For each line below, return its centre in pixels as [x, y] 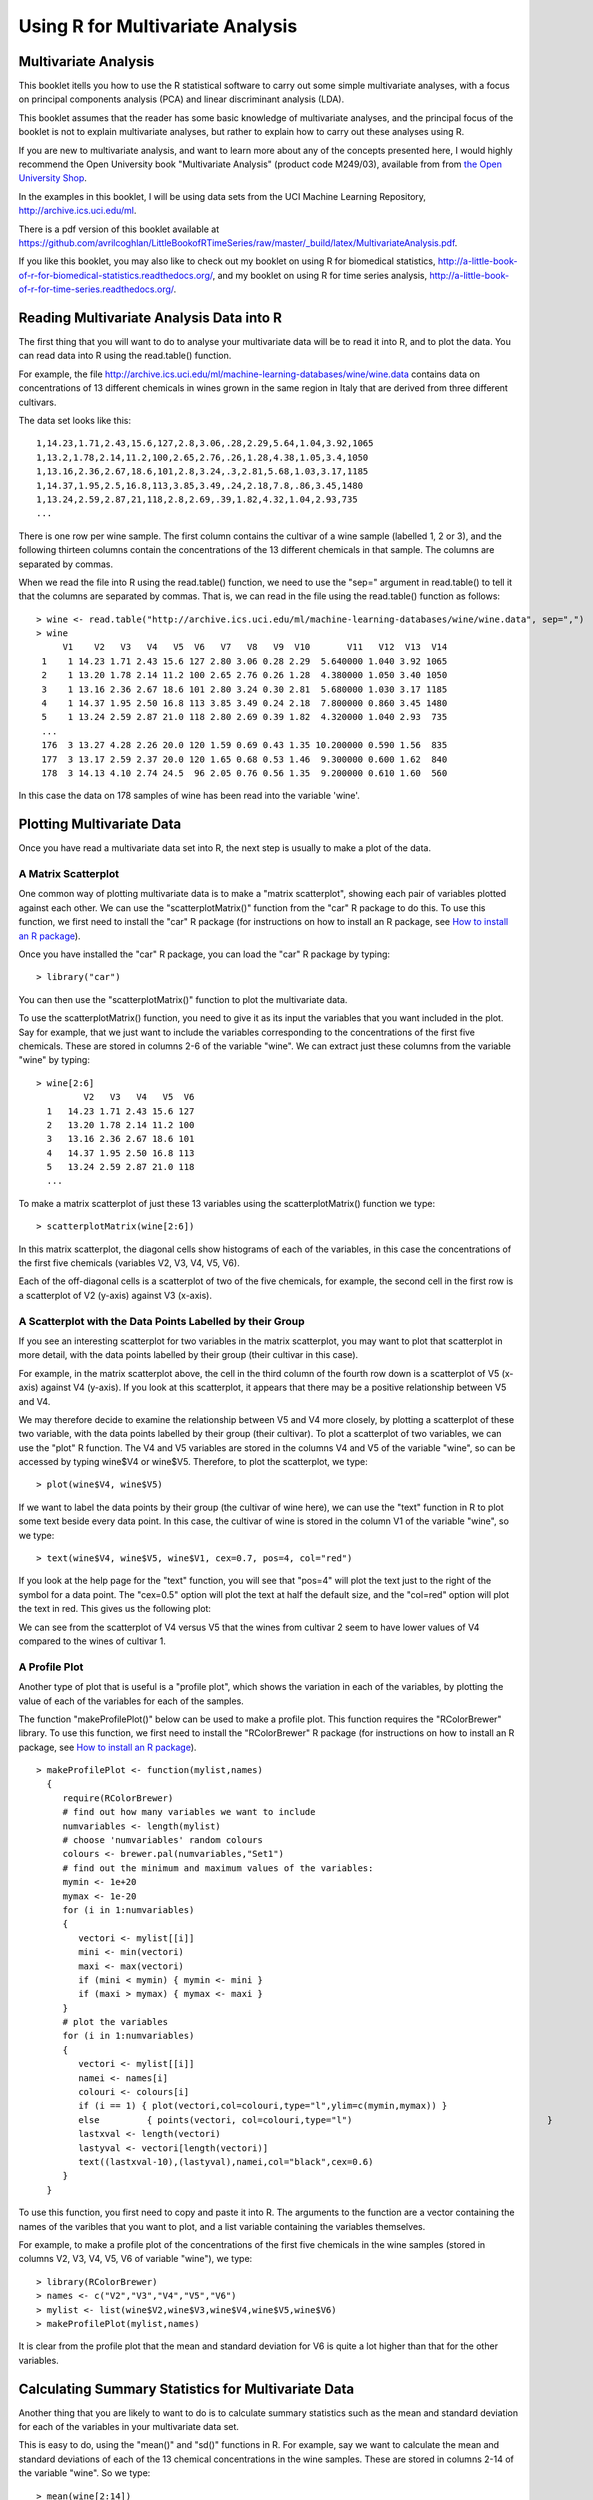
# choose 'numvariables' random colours [163, 1840]
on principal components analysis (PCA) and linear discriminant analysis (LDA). [181, 99]
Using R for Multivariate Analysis [158, 26]
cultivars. [37, 402]
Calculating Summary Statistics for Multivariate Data [186, 2388]
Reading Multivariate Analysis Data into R [150, 317]
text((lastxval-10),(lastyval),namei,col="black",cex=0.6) [226, 2161]
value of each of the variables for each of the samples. [131, 1701]
